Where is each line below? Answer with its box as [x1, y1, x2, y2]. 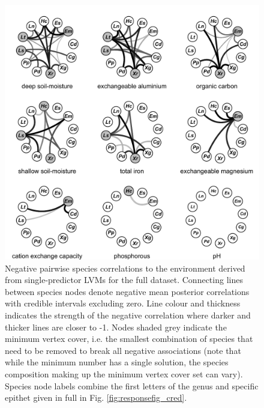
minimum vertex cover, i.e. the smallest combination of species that [5, 332, 253, 345]
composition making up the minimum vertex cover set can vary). [5, 367, 243, 380]
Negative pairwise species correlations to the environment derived [5, 261, 245, 274]
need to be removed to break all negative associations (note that [5, 344, 241, 356]
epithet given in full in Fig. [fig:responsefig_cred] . [5, 391, 187, 404]
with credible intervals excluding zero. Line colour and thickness [5, 297, 241, 309]
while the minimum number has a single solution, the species [5, 356, 229, 368]
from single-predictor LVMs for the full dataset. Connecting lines [5, 273, 243, 286]
